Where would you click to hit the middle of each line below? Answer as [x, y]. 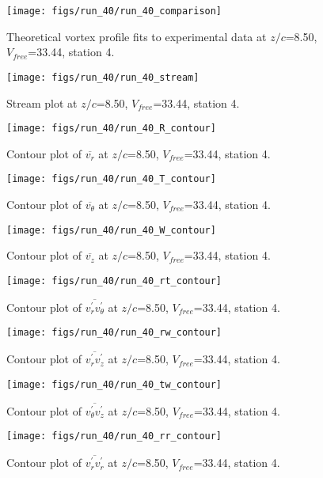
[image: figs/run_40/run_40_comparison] [114, 11]
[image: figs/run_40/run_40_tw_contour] [114, 384]
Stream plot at [42, 102]
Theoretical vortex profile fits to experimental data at [137, 36]
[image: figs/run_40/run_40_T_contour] [111, 179]
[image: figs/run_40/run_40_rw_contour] [114, 333]
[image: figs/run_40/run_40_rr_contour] [114, 436]
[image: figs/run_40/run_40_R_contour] [111, 129]
